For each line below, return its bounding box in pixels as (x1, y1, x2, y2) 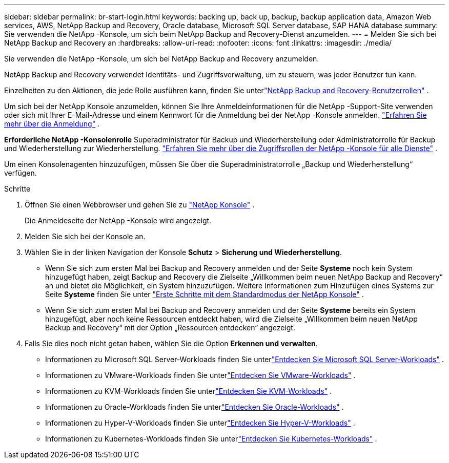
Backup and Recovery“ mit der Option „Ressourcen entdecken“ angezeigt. (45, 323, 295, 332)
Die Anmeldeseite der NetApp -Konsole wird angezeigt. (25, 216, 212, 225)
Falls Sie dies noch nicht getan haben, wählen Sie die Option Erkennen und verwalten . (25, 339, 318, 348)
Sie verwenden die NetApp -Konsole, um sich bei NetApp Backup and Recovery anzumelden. (4, 54, 319, 63)
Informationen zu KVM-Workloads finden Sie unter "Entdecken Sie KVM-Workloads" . (45, 387, 332, 395)
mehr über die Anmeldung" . (4, 119, 100, 128)
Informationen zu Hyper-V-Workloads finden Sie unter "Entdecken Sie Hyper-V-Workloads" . (45, 418, 355, 427)
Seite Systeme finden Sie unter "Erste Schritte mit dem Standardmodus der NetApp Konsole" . (45, 290, 364, 299)
